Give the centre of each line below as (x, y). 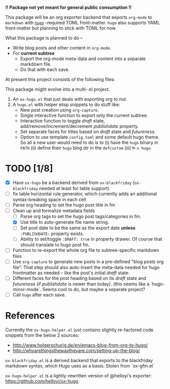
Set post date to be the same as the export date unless (78, 228)
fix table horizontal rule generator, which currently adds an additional (85, 194)
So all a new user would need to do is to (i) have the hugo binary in (89, 142)
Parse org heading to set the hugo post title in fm (64, 205)
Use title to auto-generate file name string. (64, 222)
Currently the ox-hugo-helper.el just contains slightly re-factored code (79, 330)
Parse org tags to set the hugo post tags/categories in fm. (81, 217)
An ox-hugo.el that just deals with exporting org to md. (70, 99)
